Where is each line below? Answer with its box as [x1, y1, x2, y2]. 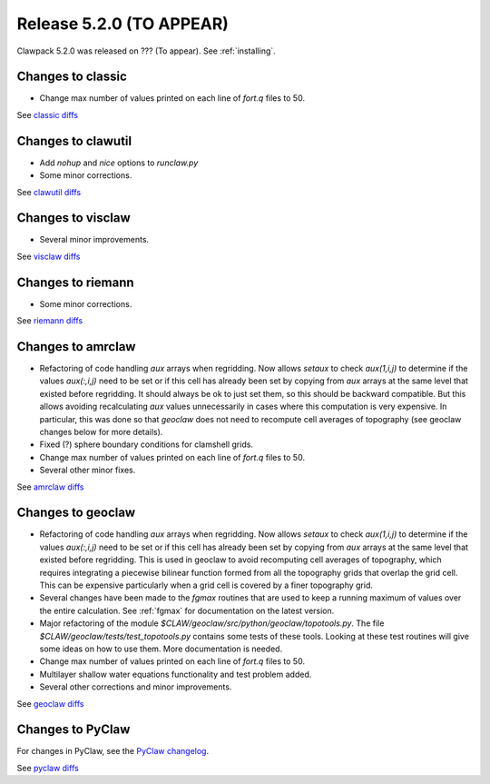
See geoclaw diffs [16, 698, 84, 709]
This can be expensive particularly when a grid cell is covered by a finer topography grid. [39, 580, 374, 590]
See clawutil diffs [16, 186, 82, 197]
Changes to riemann [16, 274, 135, 290]
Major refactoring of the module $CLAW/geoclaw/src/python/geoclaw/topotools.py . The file [39, 618, 385, 629]
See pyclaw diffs [16, 762, 79, 773]
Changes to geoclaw [16, 505, 136, 521]
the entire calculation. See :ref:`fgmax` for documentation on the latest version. [39, 605, 335, 616]
